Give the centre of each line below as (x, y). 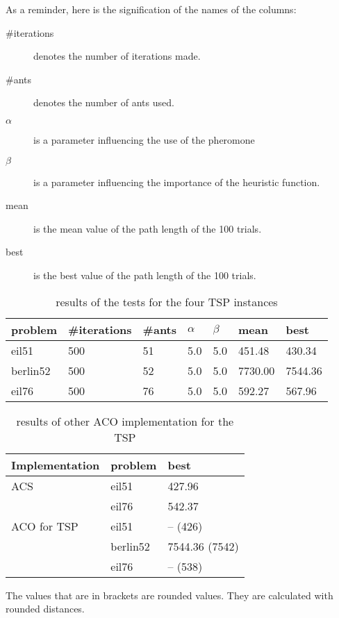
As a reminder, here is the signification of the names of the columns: (151, 9)
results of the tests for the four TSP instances (167, 301)
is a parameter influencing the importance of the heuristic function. (177, 182)
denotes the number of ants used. (104, 102)
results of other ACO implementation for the (125, 421)
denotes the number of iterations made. (117, 56)
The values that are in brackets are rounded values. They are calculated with (169, 595)
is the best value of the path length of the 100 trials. (145, 275)
